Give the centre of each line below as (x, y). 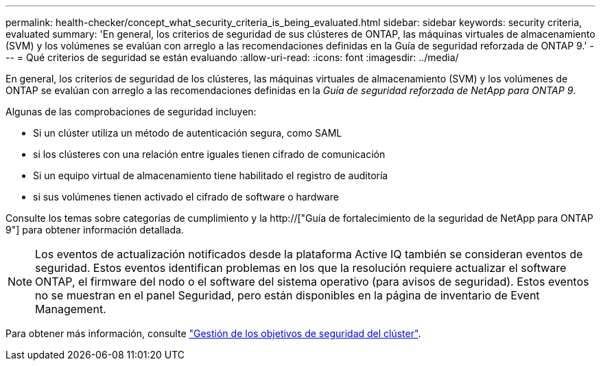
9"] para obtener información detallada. (95, 230)
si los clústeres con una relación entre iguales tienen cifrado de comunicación (209, 154)
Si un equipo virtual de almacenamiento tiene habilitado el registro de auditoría (211, 175)
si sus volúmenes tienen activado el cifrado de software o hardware (186, 197)
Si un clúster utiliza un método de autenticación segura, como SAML (188, 133)
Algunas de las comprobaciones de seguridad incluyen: (131, 112)
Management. (71, 309)
